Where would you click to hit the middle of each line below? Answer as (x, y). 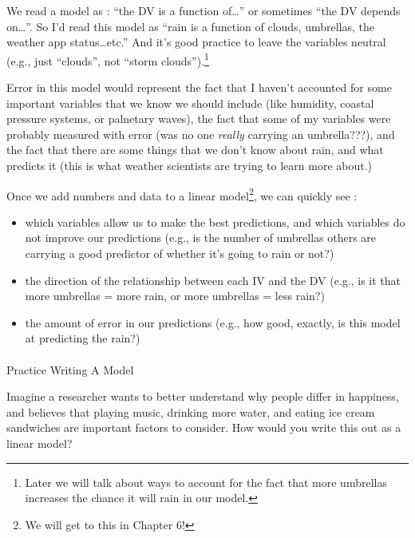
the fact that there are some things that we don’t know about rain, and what (195, 150)
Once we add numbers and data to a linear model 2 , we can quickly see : (182, 194)
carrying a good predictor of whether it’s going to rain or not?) (180, 253)
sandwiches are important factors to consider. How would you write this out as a (204, 427)
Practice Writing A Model (70, 369)
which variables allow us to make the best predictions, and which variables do (215, 222)
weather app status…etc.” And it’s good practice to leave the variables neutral (196, 42)
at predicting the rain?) (83, 338)
